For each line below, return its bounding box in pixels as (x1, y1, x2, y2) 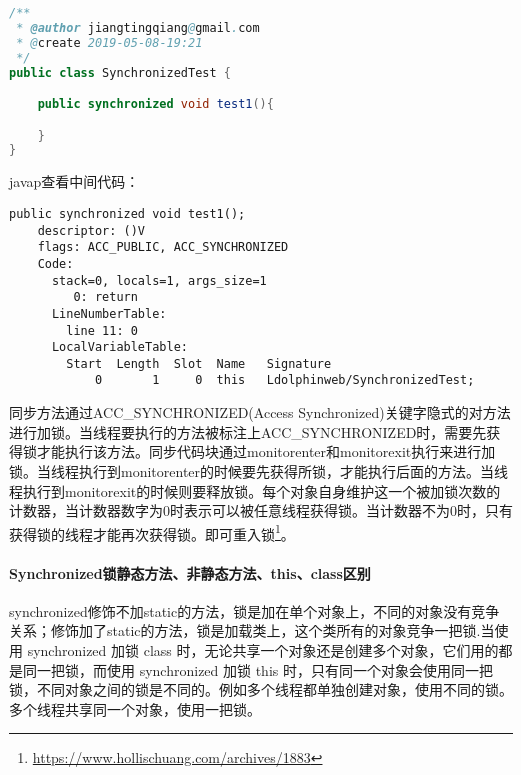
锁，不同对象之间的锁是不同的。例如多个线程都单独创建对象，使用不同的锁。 (9, 679, 513, 700)
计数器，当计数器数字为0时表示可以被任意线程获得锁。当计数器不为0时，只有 (9, 500, 513, 521)
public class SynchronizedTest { (9, 65, 231, 80)
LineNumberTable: (51, 306, 167, 321)
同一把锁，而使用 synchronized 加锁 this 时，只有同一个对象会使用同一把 (22, 659, 493, 680)
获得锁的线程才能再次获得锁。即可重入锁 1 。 (9, 520, 295, 544)
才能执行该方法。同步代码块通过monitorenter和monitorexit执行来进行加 (36, 441, 496, 462)
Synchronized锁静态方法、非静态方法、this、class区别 (9, 562, 371, 583)
